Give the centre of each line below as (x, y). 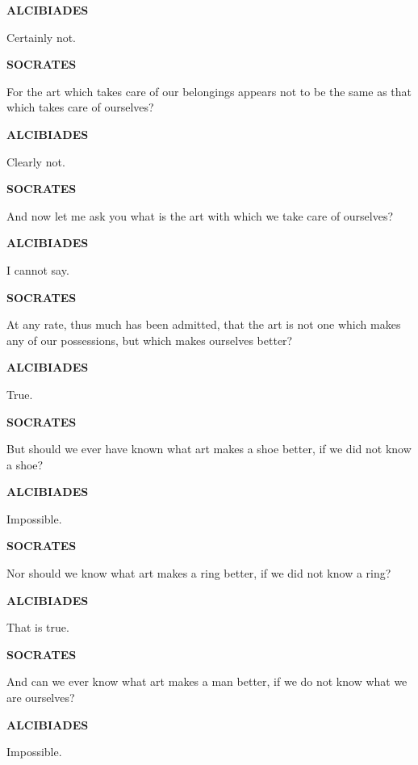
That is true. (38, 627)
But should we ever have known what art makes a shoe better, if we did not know (209, 449)
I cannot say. (38, 269)
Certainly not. (42, 37)
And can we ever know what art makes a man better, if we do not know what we (207, 681)
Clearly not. (36, 161)
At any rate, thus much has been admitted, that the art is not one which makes (204, 324)
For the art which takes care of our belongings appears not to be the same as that (209, 91)
